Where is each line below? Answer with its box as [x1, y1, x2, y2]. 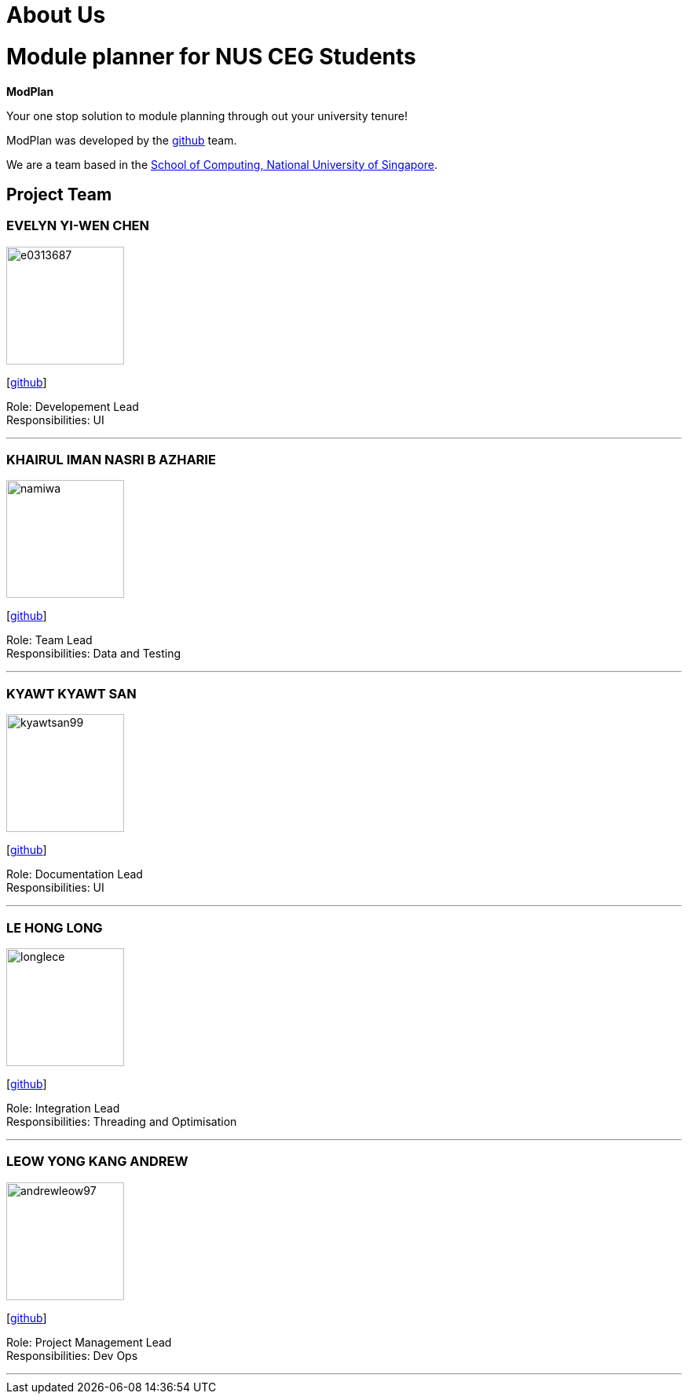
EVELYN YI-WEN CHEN [6, 218, 150, 234]
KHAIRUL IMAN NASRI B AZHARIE [6, 452, 216, 468]
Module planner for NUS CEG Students [6, 42, 416, 70]
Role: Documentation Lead [6, 867, 143, 881]
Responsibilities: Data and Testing [6, 647, 181, 661]
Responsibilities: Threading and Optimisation [6, 1114, 237, 1128]
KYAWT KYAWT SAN [6, 685, 137, 702]
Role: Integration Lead [6, 1101, 120, 1115]
